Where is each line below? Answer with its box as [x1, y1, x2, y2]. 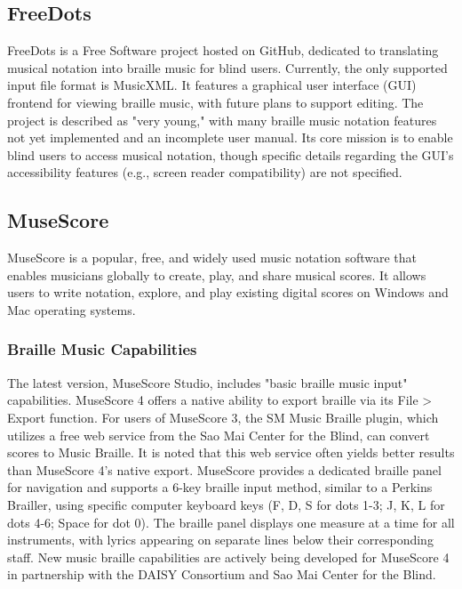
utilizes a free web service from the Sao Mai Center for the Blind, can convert [7, 425, 430, 444]
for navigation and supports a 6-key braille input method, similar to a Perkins [7, 478, 433, 496]
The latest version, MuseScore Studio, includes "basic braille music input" [7, 373, 408, 391]
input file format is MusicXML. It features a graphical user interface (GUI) [7, 76, 417, 94]
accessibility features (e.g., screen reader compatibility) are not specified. [7, 163, 402, 182]
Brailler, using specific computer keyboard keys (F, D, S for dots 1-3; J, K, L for [7, 495, 445, 513]
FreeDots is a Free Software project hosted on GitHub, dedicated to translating [7, 41, 439, 60]
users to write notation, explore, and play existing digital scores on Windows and [7, 283, 449, 302]
